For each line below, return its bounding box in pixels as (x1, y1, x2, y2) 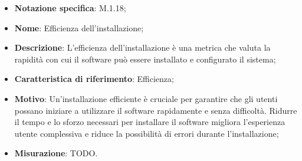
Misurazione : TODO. (14, 147, 98, 159)
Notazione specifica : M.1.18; (14, 2, 126, 14)
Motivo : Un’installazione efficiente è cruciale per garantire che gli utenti (14, 92, 278, 104)
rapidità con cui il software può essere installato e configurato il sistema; (14, 52, 276, 65)
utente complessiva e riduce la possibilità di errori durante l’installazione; (14, 127, 279, 139)
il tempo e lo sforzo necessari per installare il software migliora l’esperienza (14, 116, 285, 128)
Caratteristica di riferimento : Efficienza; (14, 73, 174, 85)
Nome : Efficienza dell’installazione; (14, 21, 144, 34)
